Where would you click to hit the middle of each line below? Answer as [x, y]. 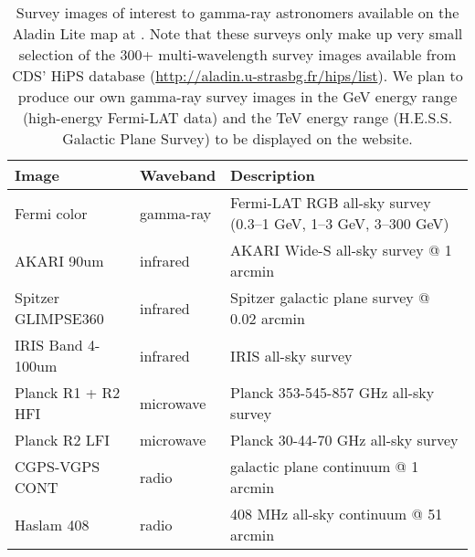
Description [273, 175]
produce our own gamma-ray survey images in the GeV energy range [237, 96]
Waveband [178, 175]
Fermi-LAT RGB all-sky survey [331, 202]
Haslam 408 [52, 524]
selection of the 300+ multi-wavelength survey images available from [237, 54]
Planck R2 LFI [63, 440]
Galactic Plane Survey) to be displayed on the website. [237, 138]
